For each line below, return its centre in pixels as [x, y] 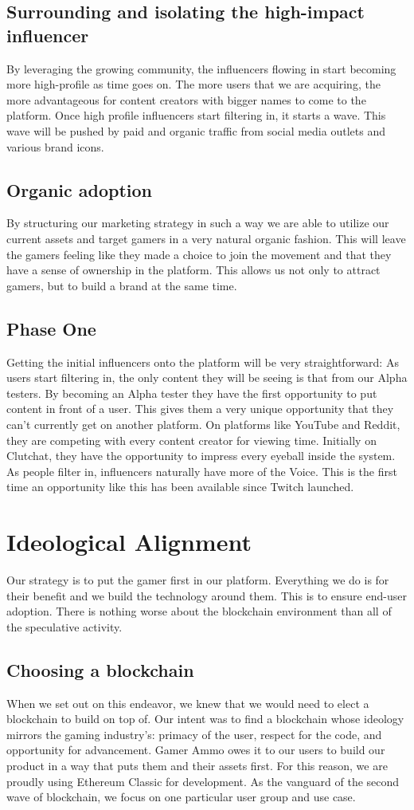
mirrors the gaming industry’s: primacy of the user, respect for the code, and [194, 734]
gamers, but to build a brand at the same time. [122, 285]
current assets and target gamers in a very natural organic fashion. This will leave [206, 238]
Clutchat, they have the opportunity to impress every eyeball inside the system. [201, 456]
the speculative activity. [64, 626]
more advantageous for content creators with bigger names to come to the [186, 99]
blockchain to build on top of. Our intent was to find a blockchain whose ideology [205, 719]
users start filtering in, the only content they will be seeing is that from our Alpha [207, 377]
